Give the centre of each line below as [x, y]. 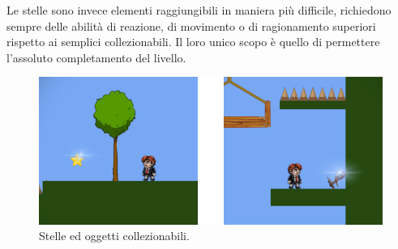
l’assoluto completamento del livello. [96, 57]
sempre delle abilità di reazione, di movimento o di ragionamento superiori [191, 25]
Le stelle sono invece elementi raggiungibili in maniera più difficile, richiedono [199, 10]
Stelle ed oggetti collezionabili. [114, 236]
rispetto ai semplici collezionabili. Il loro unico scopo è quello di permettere [193, 42]
